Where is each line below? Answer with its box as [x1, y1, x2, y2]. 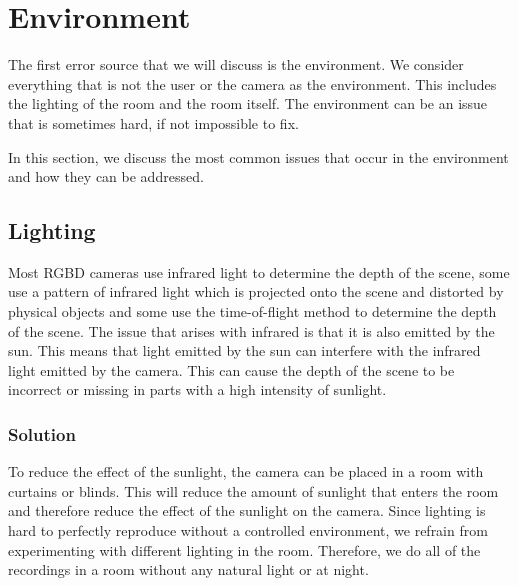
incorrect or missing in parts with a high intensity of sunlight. [8, 379, 387, 400]
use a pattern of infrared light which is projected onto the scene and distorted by [8, 281, 504, 302]
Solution [8, 421, 76, 446]
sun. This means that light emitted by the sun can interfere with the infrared [8, 340, 481, 361]
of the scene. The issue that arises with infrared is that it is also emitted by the [8, 320, 495, 341]
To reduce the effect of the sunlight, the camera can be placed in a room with [8, 461, 484, 482]
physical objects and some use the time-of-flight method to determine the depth [8, 301, 497, 322]
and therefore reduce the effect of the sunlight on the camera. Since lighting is [8, 500, 486, 521]
